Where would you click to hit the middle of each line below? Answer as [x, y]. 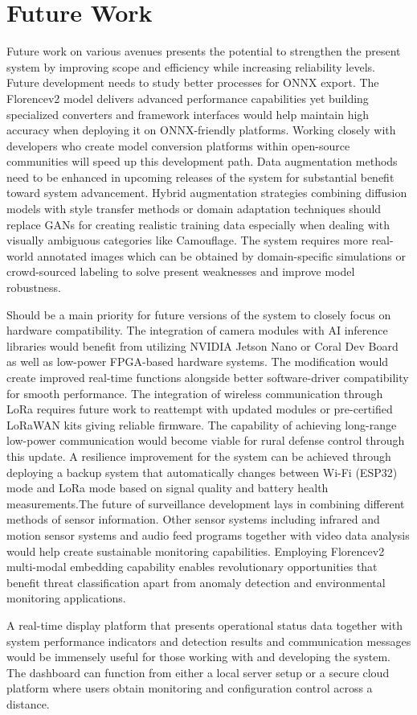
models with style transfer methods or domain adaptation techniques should [194, 209]
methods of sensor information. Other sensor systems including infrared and [193, 519]
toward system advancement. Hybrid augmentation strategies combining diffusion [207, 193]
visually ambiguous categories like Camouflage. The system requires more [187, 240]
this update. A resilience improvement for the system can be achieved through [199, 456]
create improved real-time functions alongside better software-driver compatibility [208, 377]
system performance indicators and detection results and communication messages [209, 641]
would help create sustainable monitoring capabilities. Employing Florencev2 [196, 551]
